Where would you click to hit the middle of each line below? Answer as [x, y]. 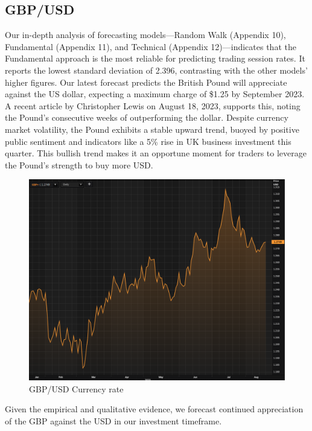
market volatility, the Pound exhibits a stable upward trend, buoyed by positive [152, 129]
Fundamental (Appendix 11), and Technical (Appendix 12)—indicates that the [151, 46]
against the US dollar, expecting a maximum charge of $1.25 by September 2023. [155, 94]
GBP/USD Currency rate [76, 388]
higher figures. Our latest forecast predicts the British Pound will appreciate [146, 82]
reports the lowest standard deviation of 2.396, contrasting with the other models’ [156, 70]
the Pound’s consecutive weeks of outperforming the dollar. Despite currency [147, 117]
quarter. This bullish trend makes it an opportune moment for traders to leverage [156, 153]
